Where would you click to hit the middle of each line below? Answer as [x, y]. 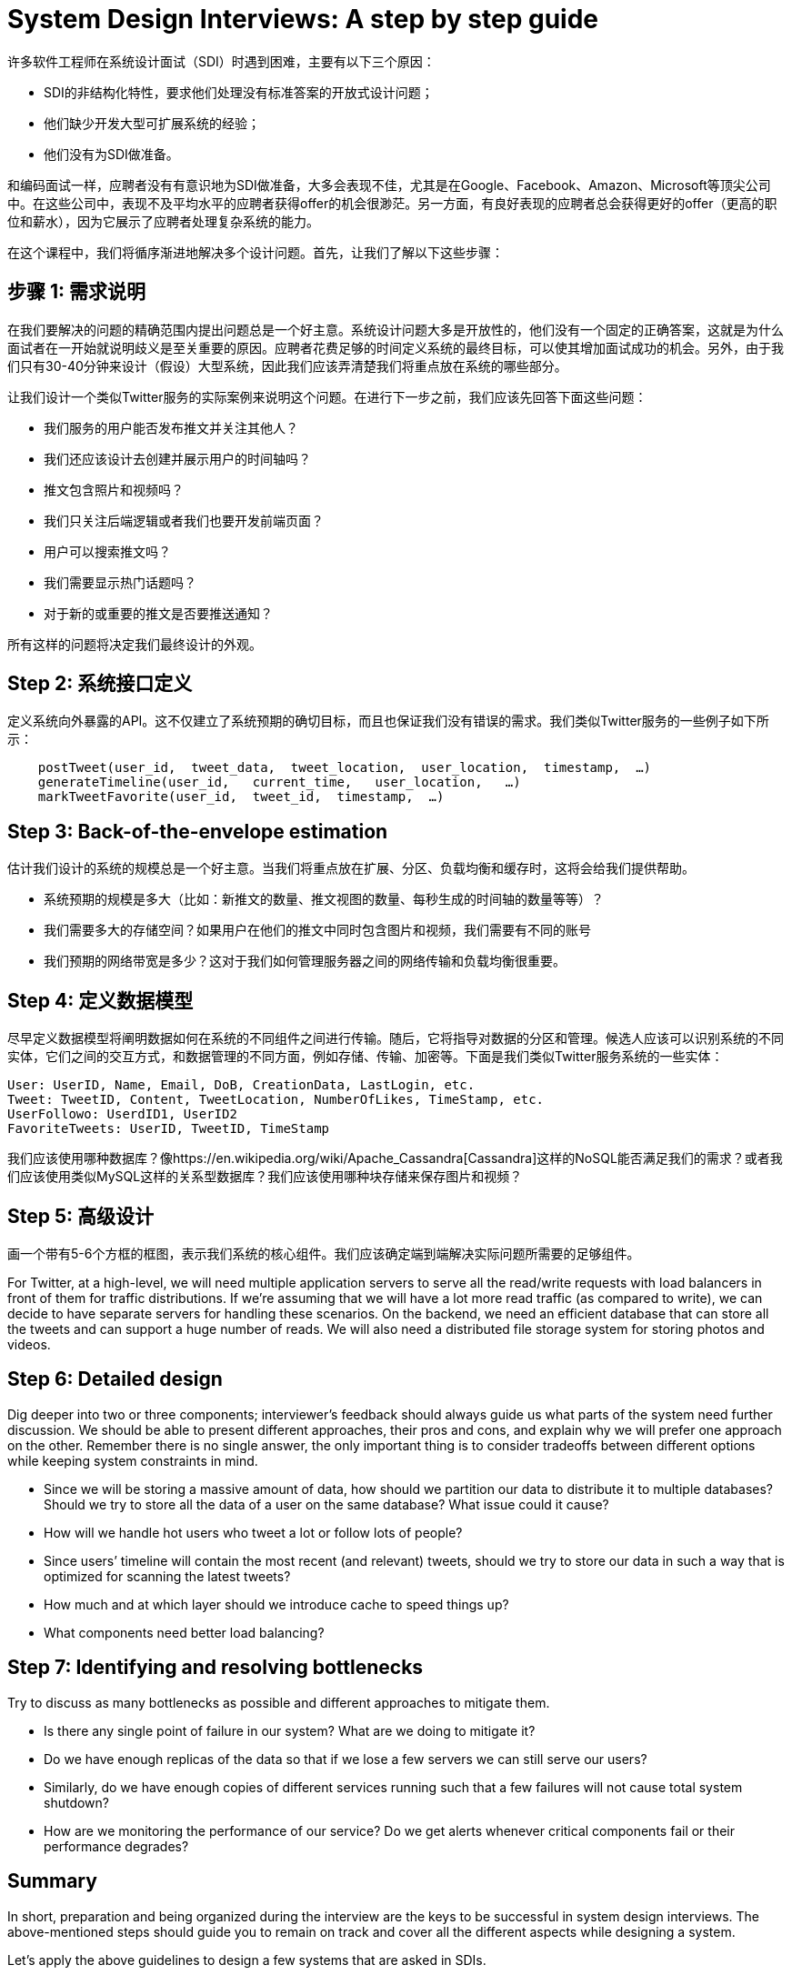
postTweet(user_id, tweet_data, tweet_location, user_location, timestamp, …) [345, 768]
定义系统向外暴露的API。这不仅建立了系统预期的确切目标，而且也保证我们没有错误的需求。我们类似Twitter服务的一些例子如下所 [388, 721]
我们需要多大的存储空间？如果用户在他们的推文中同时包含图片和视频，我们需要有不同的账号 [317, 930]
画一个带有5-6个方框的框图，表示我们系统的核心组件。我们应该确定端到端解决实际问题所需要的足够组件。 [324, 1253]
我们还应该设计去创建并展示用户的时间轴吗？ [177, 458]
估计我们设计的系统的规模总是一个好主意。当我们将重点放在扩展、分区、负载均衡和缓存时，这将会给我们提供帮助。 [351, 868]
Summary [52, 1881]
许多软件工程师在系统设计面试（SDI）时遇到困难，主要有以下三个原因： [221, 61]
